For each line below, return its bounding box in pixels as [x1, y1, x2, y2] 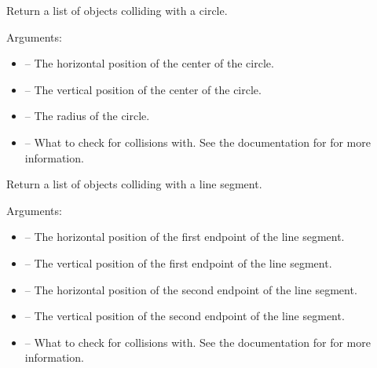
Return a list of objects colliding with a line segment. [6, 176, 262, 192]
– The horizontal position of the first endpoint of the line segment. [24, 228, 345, 245]
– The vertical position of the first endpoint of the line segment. [24, 254, 332, 271]
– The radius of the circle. [24, 107, 150, 124]
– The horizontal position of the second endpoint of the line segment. [24, 281, 357, 297]
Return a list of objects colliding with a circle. [6, 2, 228, 18]
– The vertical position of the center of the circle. [24, 81, 262, 97]
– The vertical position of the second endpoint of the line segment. [24, 308, 345, 324]
